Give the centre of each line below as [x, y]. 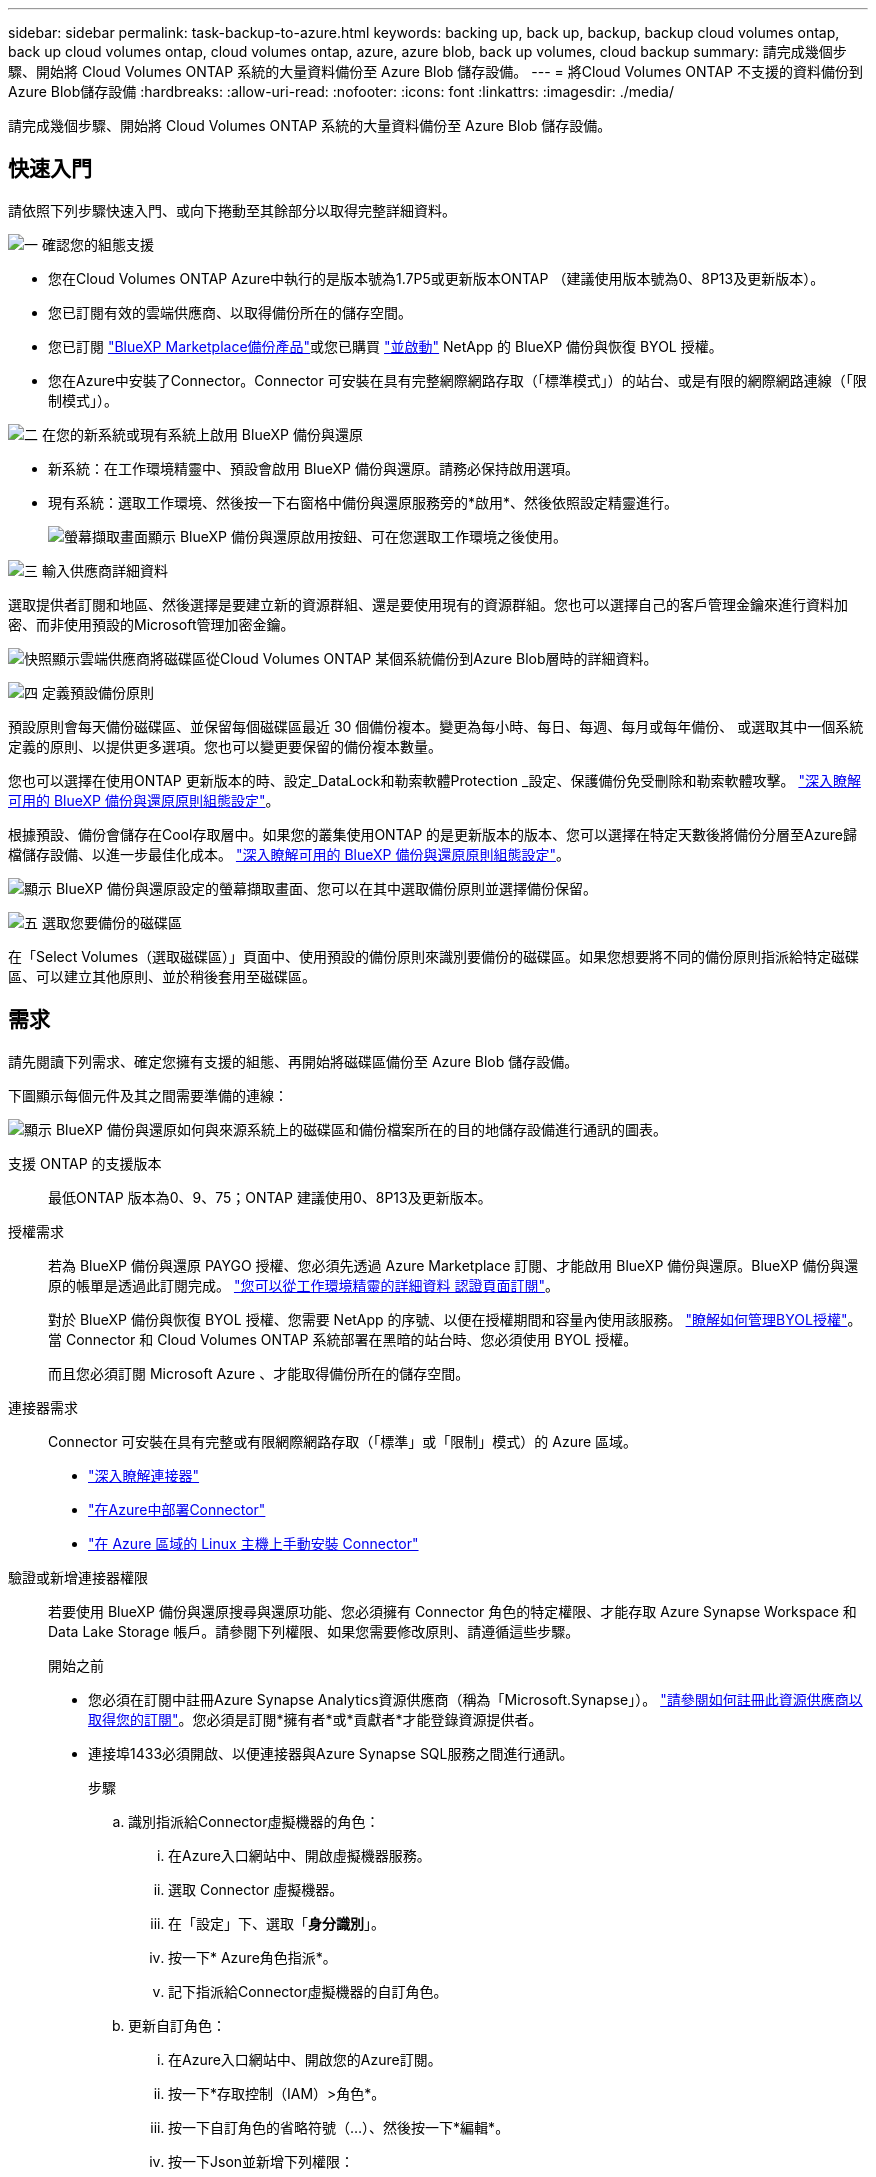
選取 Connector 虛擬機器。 [256, 1889]
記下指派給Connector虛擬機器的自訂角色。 [308, 1991]
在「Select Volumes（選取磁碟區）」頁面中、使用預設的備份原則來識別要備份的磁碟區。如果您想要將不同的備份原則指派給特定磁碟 [434, 956]
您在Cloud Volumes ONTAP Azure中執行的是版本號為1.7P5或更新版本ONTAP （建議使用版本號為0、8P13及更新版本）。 [436, 278]
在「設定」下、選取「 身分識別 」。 [276, 1923]
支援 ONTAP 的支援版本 [85, 1163]
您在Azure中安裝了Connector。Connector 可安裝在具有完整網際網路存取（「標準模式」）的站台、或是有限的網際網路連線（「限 [457, 380]
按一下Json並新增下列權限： [261, 2161]
